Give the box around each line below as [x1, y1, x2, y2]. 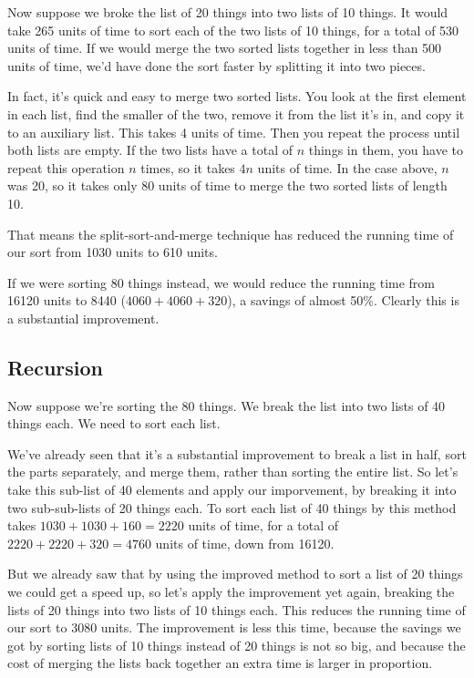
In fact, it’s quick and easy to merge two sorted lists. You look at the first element [7, 87, 467, 106]
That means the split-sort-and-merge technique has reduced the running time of [7, 224, 454, 243]
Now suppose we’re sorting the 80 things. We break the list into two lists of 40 [7, 395, 446, 415]
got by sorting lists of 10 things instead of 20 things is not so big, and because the [7, 635, 466, 654]
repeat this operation [7, 158, 125, 177]
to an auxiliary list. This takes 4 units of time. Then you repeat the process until [7, 122, 460, 141]
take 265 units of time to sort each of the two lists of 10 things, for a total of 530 [7, 20, 459, 39]
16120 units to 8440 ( [7, 291, 126, 310]
